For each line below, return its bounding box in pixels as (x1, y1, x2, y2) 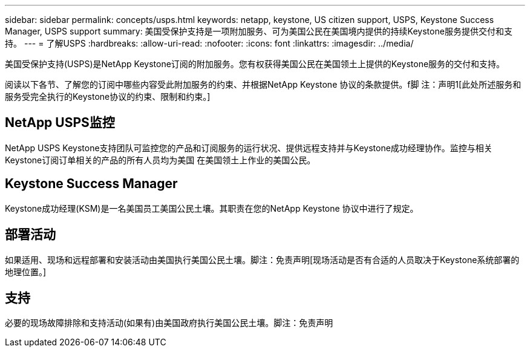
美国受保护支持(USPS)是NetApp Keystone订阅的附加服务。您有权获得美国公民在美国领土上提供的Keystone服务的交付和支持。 (5, 59, 505, 69)
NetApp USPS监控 (5, 115, 115, 131)
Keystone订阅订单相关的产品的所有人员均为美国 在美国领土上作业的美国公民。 (5, 154, 316, 165)
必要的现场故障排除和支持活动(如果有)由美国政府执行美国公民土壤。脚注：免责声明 (5, 318, 333, 328)
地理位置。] (5, 266, 47, 277)
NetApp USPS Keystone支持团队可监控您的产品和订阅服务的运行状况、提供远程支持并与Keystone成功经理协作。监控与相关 (5, 142, 492, 153)
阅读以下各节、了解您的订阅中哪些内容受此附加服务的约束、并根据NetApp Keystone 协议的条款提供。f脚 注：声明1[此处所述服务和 (5, 79, 522, 90)
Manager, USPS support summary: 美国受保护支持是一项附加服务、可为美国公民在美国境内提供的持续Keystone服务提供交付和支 (5, 26, 512, 36)
